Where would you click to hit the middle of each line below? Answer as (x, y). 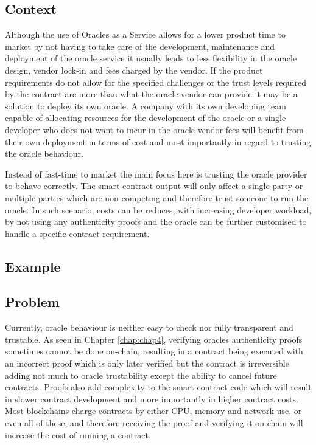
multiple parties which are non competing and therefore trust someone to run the (157, 197)
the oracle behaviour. (44, 154)
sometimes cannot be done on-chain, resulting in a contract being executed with (154, 351)
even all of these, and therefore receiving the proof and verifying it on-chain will (154, 423)
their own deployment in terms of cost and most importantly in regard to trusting (158, 141)
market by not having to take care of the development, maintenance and (140, 46)
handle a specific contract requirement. (77, 233)
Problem (32, 302)
